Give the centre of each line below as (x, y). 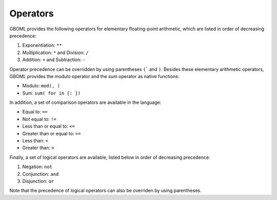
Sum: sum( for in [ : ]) (51, 93)
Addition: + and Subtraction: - (54, 60)
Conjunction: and (41, 174)
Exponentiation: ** (42, 45)
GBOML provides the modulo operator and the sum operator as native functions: (94, 76)
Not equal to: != (39, 119)
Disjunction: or (38, 181)
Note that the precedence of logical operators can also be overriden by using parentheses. (105, 191)
